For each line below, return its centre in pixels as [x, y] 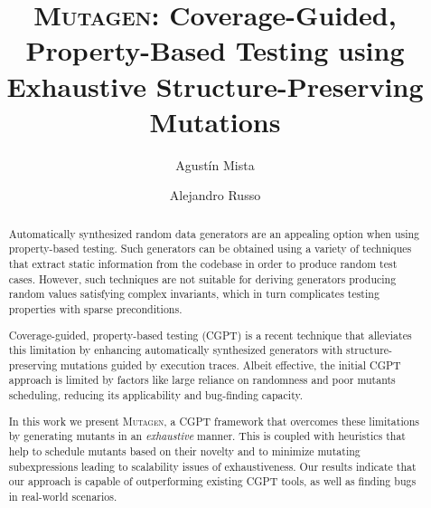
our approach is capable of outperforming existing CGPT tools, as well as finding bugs [212, 481]
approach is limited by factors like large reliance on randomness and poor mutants [202, 380]
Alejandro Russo [215, 195]
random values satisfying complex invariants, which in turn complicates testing [194, 294]
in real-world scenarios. [63, 496]
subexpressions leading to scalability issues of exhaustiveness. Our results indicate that [212, 466]
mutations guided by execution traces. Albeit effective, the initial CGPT [231, 364]
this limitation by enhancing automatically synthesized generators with [176, 350]
